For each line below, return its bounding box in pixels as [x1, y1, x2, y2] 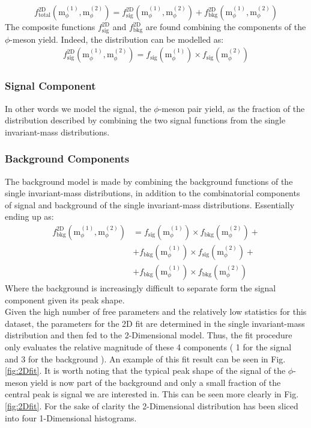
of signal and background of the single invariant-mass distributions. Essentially [5, 198, 295, 211]
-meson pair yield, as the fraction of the [159, 102, 305, 114]
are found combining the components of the [145, 20, 306, 33]
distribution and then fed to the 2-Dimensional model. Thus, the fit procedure [5, 329, 292, 341]
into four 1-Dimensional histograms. [5, 411, 137, 424]
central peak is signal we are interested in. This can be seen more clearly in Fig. [5, 388, 299, 400]
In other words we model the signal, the [5, 102, 151, 114]
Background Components [5, 151, 130, 166]
